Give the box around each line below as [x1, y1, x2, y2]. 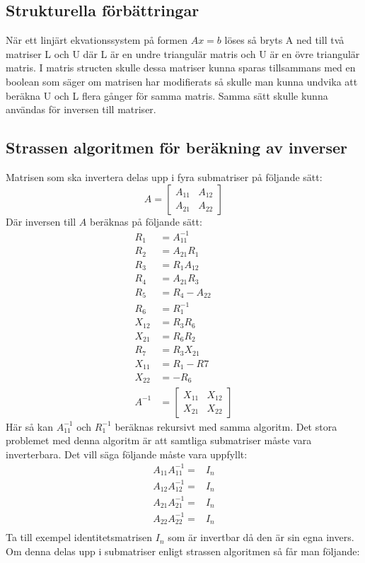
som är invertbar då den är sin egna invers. [168, 530, 354, 545]
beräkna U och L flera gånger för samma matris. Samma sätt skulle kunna [6, 88, 328, 103]
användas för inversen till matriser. [6, 102, 156, 117]
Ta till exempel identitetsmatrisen [6, 530, 153, 545]
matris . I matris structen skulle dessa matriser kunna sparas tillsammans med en [6, 60, 356, 75]
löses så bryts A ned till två [224, 33, 344, 47]
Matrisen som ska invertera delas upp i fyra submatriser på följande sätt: [6, 169, 323, 184]
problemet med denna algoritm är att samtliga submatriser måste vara [6, 433, 312, 448]
